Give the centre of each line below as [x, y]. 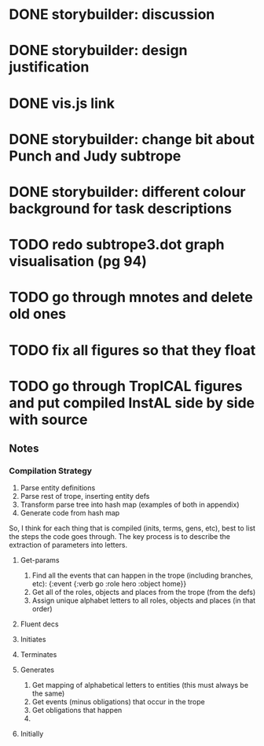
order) [42, 609]
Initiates [33, 640]
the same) [48, 693]
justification [49, 67]
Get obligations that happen [77, 711]
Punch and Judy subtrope [95, 156]
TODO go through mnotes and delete [131, 297]
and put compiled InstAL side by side [132, 403]
